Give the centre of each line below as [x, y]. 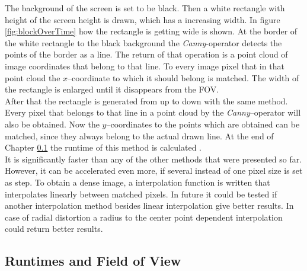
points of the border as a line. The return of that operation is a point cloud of [146, 54]
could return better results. [54, 229]
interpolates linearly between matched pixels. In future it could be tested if [141, 194]
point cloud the [33, 77]
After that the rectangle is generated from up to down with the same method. [146, 101]
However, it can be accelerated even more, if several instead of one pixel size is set [154, 170]
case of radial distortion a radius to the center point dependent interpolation [144, 217]
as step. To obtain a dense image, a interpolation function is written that [137, 182]
